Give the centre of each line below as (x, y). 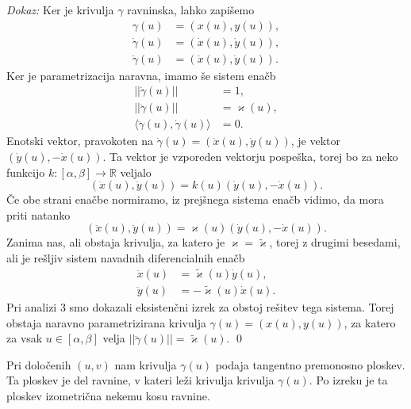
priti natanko (38, 214)
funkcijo (26, 172)
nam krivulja (146, 364)
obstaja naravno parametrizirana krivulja (106, 322)
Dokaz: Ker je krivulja (60, 10)
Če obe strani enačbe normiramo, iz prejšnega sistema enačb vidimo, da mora (195, 199)
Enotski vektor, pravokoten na (80, 141)
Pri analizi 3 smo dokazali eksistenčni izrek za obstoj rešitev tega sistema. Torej (200, 307)
